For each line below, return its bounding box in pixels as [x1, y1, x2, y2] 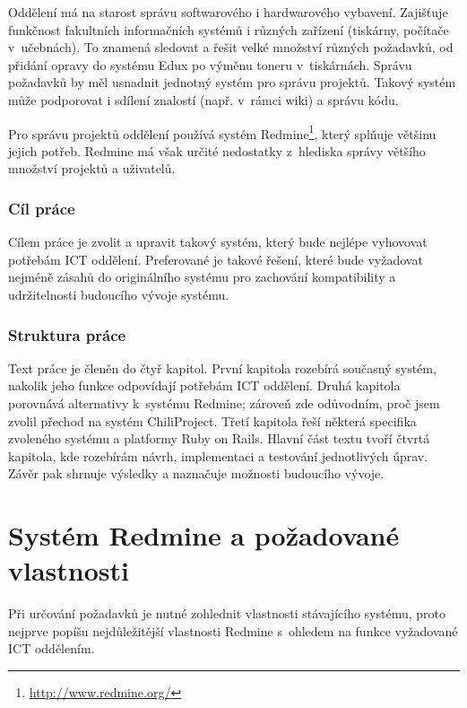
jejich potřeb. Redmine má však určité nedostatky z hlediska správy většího [8, 141, 426, 160]
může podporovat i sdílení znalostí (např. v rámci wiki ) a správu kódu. [8, 90, 399, 109]
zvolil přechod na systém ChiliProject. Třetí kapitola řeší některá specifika [8, 411, 417, 430]
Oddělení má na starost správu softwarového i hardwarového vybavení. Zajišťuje [8, 3, 448, 21]
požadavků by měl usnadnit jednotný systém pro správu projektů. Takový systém [8, 73, 456, 92]
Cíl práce [8, 197, 75, 219]
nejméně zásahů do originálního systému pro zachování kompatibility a [8, 267, 396, 286]
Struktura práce [8, 323, 126, 345]
